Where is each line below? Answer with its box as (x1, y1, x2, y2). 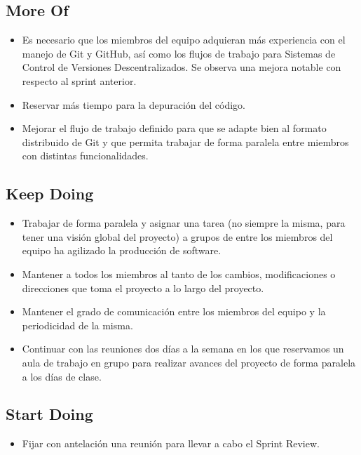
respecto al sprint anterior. (22, 73, 137, 88)
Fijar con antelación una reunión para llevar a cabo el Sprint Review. (22, 436, 320, 451)
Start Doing (6, 403, 93, 425)
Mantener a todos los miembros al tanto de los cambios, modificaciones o (22, 266, 336, 281)
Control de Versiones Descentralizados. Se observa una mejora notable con (22, 60, 341, 74)
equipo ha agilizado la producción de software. (22, 243, 222, 258)
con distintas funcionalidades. (22, 148, 149, 163)
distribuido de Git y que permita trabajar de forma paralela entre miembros (22, 134, 349, 149)
